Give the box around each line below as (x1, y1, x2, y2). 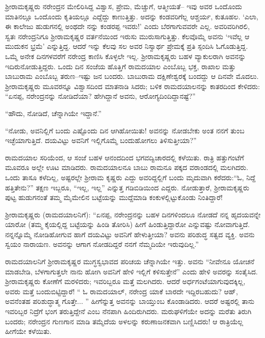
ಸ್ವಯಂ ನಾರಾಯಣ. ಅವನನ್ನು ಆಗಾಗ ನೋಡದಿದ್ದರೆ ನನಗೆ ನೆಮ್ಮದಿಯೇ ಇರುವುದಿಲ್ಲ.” (5, 239, 199, 249)
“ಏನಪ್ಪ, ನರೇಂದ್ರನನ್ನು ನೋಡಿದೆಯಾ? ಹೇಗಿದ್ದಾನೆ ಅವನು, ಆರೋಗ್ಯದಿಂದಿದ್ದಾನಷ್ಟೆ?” (5, 91, 196, 101)
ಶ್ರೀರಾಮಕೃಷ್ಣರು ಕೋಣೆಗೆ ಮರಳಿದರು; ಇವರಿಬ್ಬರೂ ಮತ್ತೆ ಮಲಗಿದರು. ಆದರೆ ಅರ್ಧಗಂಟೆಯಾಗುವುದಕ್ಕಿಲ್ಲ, (5, 276, 246, 287)
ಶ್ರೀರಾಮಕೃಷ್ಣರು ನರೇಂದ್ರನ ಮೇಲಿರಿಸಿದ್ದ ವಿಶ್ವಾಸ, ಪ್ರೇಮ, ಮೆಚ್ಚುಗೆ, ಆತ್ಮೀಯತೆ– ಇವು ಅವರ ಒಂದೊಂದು (5, 1, 242, 11)
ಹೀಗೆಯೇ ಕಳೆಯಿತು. (5, 326, 52, 336)
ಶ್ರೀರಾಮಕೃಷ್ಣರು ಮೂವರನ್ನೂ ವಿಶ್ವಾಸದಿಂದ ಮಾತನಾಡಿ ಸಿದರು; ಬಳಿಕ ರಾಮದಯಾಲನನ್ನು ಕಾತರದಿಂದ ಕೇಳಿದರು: (5, 80, 260, 91)
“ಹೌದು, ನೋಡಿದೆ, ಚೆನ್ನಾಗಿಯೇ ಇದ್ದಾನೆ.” (5, 107, 102, 118)
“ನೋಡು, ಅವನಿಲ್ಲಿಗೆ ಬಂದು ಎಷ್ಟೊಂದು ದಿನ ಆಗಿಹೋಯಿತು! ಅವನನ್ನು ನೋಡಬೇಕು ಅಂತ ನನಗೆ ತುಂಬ (5, 125, 245, 135)
